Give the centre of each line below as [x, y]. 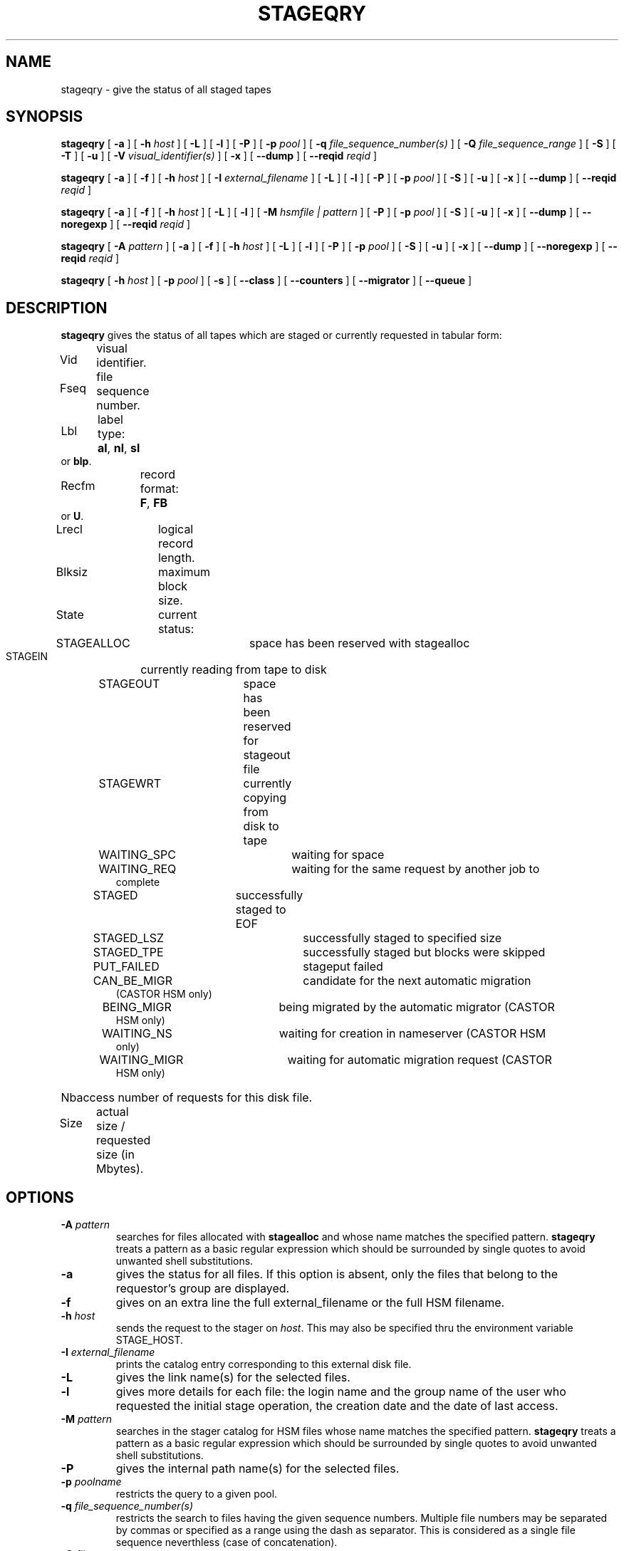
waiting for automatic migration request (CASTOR [420, 1060]
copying [265, 798]
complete [138, 882]
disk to [261, 826]
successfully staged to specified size [402, 938]
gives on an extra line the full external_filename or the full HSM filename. [310, 1303]
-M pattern [86, 1419]
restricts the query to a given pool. [197, 1494]
